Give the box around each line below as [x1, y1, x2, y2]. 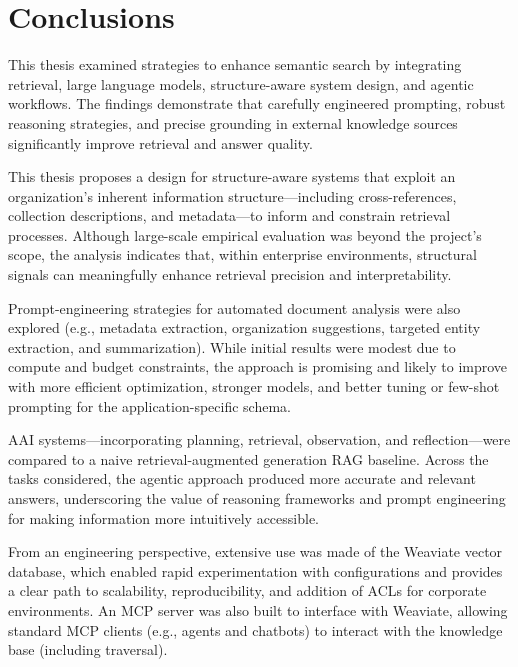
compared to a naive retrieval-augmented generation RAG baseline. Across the [8, 448, 489, 469]
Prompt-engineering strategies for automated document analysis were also [8, 297, 461, 318]
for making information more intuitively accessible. [8, 507, 320, 528]
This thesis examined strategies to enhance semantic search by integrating [8, 54, 462, 75]
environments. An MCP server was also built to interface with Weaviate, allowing [8, 599, 508, 620]
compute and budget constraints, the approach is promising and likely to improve [8, 356, 508, 377]
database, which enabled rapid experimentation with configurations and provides [8, 560, 503, 581]
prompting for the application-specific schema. [8, 395, 291, 416]
